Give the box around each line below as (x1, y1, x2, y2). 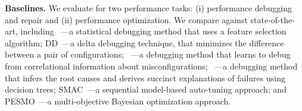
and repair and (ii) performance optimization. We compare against (5, 13, 248, 26)
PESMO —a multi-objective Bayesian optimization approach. (5, 94, 231, 107)
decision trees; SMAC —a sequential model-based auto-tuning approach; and (5, 83, 287, 96)
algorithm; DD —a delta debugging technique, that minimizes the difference (5, 36, 284, 49)
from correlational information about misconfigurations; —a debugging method (5, 59, 298, 72)
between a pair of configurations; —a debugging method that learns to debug (5, 48, 291, 61)
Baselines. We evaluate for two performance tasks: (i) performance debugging (5, 2, 292, 14)
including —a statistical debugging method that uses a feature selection (20, 25, 287, 37)
